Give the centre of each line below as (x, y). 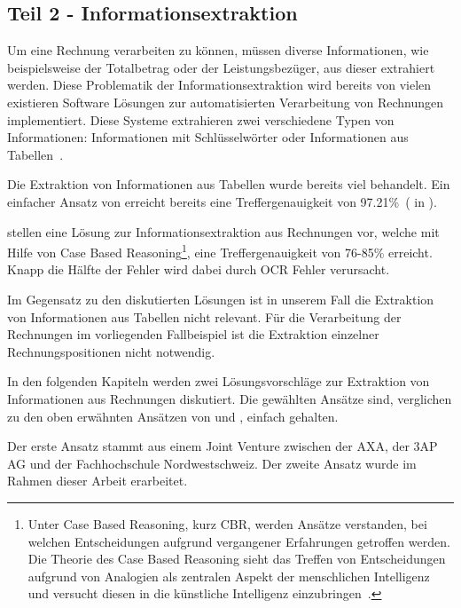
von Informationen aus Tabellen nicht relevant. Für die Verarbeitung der (204, 316)
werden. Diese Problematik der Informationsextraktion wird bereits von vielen (219, 85)
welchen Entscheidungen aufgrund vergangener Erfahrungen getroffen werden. (239, 541)
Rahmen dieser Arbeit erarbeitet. (98, 481)
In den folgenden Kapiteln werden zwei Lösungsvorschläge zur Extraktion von (219, 381)
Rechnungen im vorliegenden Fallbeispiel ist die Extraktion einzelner (193, 334)
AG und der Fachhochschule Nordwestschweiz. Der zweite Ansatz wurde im (212, 463)
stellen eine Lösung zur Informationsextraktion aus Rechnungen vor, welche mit (223, 231)
